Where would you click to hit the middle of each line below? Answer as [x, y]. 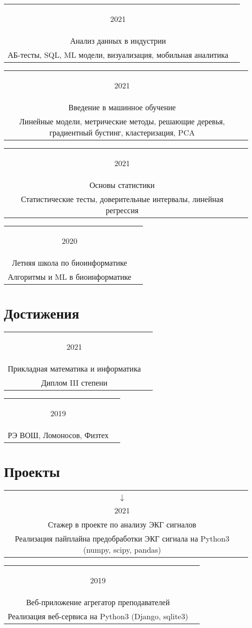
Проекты [32, 471]
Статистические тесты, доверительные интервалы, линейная [122, 199]
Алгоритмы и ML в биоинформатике [70, 277]
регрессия [122, 210]
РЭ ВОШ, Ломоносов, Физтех [58, 435]
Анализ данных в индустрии [118, 41]
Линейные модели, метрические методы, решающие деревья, [122, 121]
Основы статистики [122, 185]
